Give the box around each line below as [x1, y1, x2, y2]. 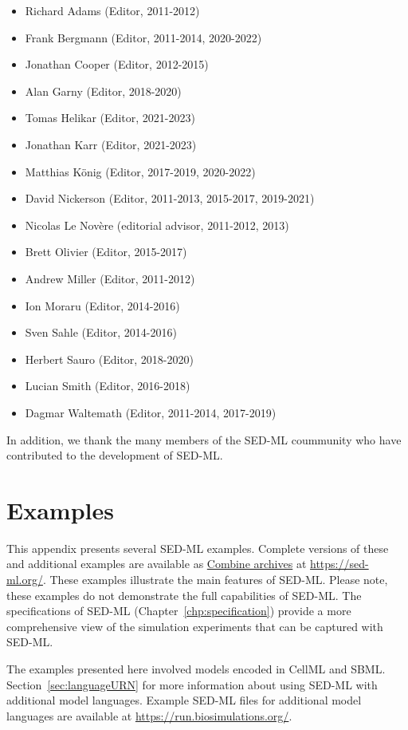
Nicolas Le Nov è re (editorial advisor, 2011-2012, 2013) [25, 216, 289, 233]
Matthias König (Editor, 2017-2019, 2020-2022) [25, 163, 256, 180]
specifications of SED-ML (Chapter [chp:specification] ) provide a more [6, 602, 351, 619]
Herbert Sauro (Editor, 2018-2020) [25, 350, 194, 367]
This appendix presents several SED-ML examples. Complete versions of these [6, 539, 389, 556]
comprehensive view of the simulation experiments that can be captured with [6, 618, 383, 634]
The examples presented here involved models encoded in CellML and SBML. [6, 660, 386, 677]
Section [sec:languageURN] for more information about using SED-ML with [6, 676, 378, 693]
